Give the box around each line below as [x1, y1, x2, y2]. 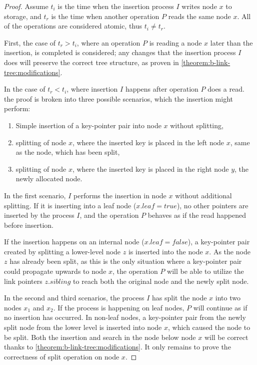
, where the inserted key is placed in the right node [72, 163, 229, 174]
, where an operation [76, 37, 140, 48]
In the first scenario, [4, 190, 66, 200]
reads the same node [168, 11, 231, 21]
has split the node [151, 292, 207, 303]
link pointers [4, 275, 42, 286]
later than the [210, 37, 253, 48]
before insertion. [4, 219, 53, 230]
